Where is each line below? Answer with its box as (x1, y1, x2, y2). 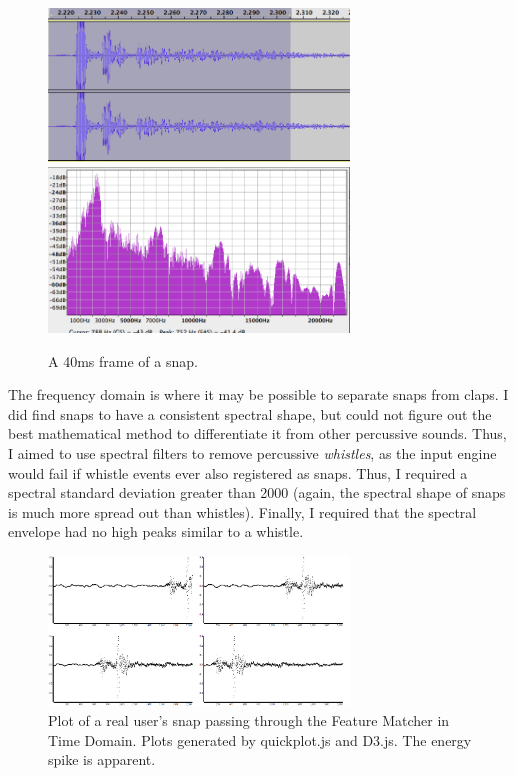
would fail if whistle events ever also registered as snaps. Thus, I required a (8, 462, 468, 483)
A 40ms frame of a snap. (48, 350, 198, 371)
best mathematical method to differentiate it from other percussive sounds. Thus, (8, 423, 507, 444)
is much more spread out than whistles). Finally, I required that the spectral (8, 501, 477, 522)
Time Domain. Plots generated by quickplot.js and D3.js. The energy (48, 729, 472, 750)
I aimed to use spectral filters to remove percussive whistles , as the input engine (8, 443, 497, 464)
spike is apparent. (48, 749, 156, 770)
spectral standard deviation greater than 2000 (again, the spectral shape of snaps (8, 482, 506, 503)
